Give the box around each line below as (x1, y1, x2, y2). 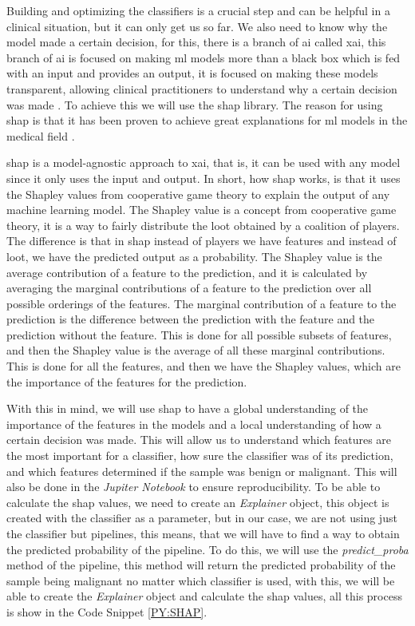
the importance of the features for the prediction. (6, 373, 247, 390)
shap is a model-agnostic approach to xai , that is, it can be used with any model (6, 154, 401, 171)
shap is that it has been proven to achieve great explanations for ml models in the (6, 112, 408, 129)
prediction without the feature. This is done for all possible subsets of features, (6, 326, 392, 343)
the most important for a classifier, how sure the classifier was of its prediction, (6, 447, 393, 464)
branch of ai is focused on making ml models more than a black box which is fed (6, 49, 401, 65)
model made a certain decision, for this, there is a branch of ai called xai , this (6, 34, 386, 50)
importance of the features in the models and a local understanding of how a (6, 415, 381, 432)
